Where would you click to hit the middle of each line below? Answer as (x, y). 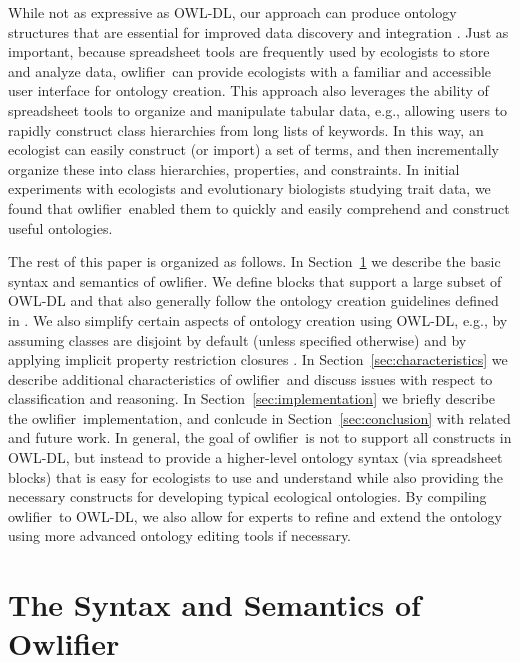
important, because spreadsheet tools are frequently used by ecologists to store (249, 51)
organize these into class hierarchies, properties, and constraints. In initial (234, 168)
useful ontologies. (60, 227)
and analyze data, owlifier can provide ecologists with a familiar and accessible (250, 70)
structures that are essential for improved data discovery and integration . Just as (258, 31)
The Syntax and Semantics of (214, 604)
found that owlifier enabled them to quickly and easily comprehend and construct (259, 207)
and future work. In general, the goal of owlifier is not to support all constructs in (260, 437)
